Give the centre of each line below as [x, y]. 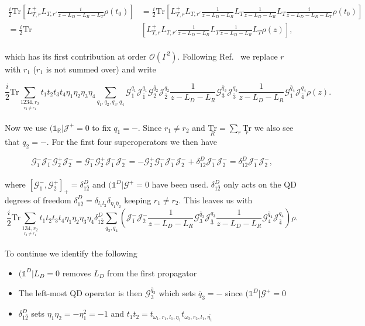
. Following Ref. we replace [228, 56]
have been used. [180, 184]
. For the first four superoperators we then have [132, 141]
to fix [101, 127]
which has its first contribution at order [76, 56]
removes [77, 273]
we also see [274, 127]
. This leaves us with [216, 200]
